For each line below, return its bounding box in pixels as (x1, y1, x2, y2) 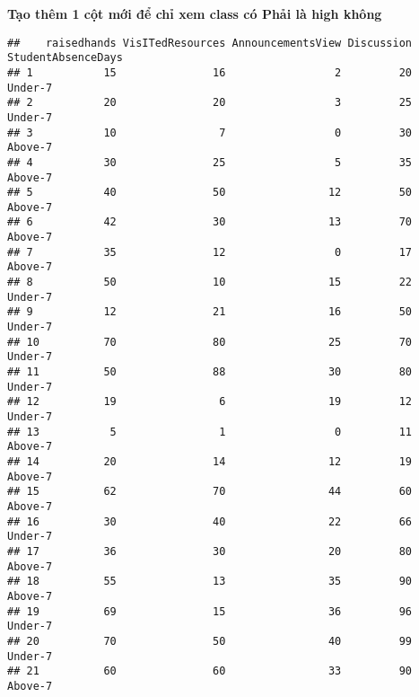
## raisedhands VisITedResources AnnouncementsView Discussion (7, 36, 413, 49)
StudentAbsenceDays (7, 51, 123, 65)
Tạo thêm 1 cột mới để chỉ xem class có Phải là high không (7, 4, 382, 22)
